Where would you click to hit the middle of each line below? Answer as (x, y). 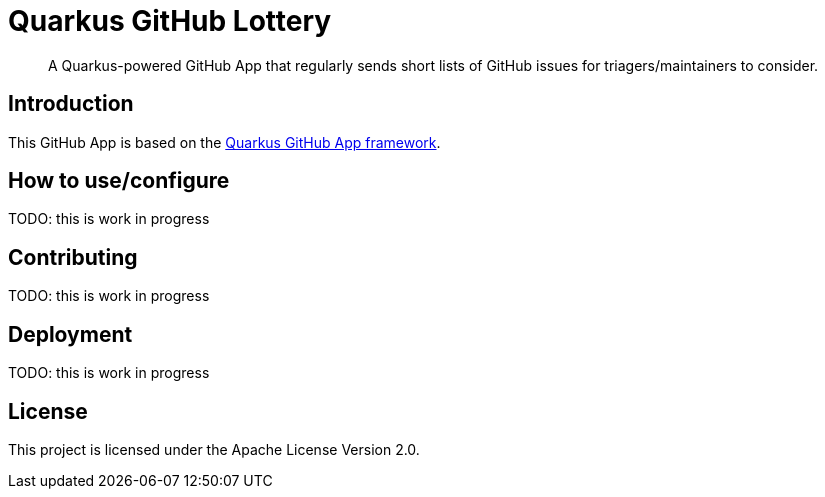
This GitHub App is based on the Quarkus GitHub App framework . (224, 142)
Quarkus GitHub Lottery (170, 21)
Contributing (73, 257)
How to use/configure (119, 181)
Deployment (70, 334)
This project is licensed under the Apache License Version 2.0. (214, 449)
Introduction (71, 104)
